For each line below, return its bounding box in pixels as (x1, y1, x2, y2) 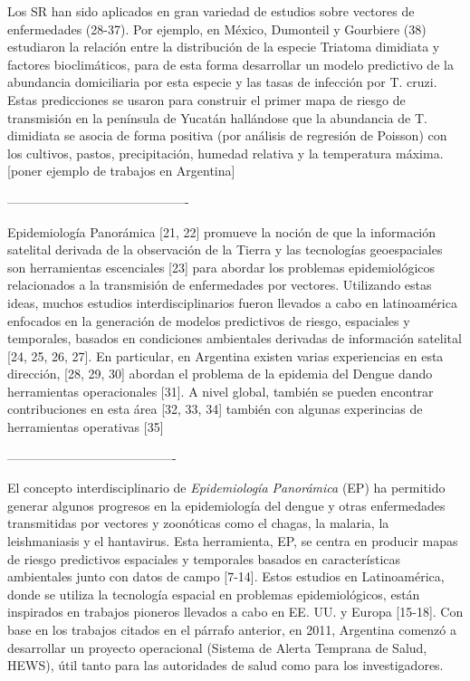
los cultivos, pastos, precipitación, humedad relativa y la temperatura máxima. (7, 143, 444, 162)
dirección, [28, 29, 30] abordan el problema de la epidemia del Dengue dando (7, 364, 433, 383)
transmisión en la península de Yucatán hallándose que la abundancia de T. (7, 108, 427, 127)
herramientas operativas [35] (7, 417, 164, 436)
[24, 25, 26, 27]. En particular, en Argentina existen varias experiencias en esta (7, 346, 444, 365)
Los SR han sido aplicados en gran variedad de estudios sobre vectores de (7, 2, 415, 20)
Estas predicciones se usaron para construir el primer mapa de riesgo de (7, 90, 406, 109)
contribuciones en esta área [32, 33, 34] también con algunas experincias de (7, 399, 423, 418)
